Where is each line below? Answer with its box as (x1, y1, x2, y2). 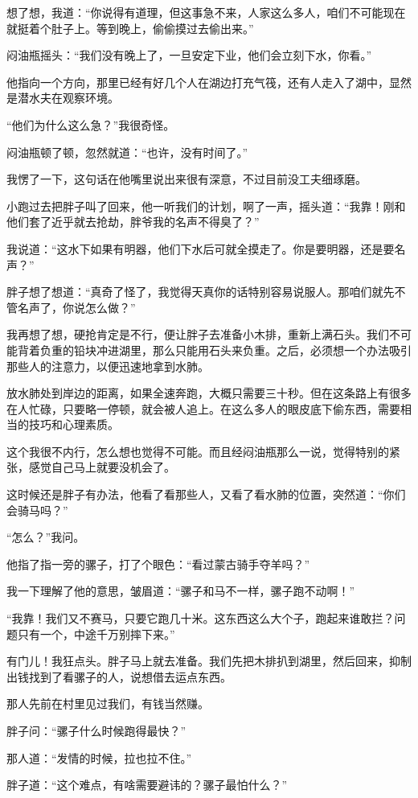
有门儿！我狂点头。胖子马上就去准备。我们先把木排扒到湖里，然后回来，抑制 (6, 652, 412, 669)
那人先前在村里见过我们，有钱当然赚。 (6, 695, 209, 712)
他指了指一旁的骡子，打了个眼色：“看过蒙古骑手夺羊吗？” (6, 555, 310, 572)
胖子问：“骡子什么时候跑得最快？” (6, 722, 186, 738)
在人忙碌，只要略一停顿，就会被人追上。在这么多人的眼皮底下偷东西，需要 (6, 400, 400, 417)
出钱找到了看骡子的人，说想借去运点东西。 (6, 668, 232, 685)
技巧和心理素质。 (28, 416, 119, 433)
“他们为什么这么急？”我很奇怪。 (6, 116, 175, 133)
